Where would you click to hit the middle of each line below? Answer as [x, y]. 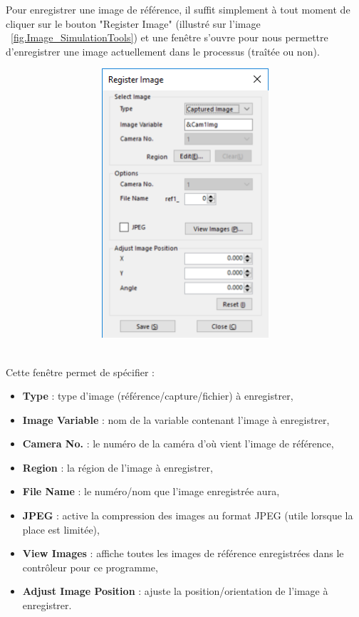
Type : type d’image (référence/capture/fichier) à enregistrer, [158, 396]
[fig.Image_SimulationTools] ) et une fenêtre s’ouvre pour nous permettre [170, 37]
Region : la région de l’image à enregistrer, [118, 467]
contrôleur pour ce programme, [90, 567]
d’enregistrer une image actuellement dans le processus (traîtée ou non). [163, 51]
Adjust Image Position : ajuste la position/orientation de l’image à [175, 591]
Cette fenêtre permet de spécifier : [80, 372]
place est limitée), [61, 529]
